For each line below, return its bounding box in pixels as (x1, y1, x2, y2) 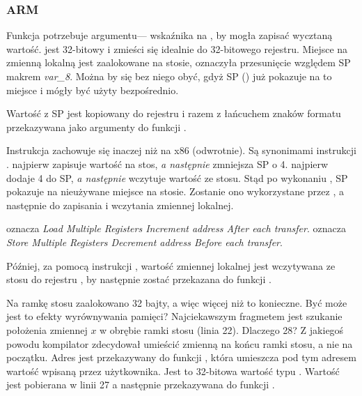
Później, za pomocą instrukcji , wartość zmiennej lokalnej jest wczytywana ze (6, 258, 336, 273)
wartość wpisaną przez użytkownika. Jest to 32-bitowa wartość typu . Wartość (6, 363, 340, 378)
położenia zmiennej (6, 322, 88, 337)
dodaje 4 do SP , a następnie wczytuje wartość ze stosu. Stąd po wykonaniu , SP (6, 170, 348, 185)
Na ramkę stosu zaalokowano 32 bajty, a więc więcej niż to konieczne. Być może (6, 295, 347, 310)
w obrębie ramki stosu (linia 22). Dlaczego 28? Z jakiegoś (100, 322, 344, 337)
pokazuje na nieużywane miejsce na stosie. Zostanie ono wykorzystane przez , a (6, 184, 344, 199)
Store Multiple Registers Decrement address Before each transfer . (6, 234, 283, 249)
